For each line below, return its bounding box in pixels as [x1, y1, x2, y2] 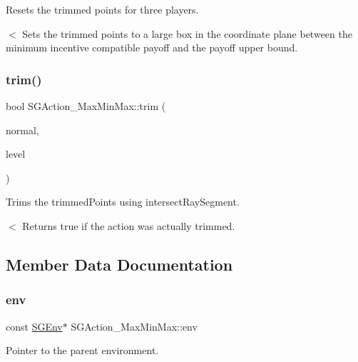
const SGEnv [6, 318, 63, 333]
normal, [6, 122, 39, 137]
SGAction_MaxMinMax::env [71, 318, 198, 333]
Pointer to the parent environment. [6, 343, 159, 358]
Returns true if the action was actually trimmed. [22, 218, 235, 233]
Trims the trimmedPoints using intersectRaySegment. [6, 194, 240, 209]
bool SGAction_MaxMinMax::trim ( [6, 99, 166, 113]
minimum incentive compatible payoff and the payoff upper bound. [6, 40, 298, 55]
